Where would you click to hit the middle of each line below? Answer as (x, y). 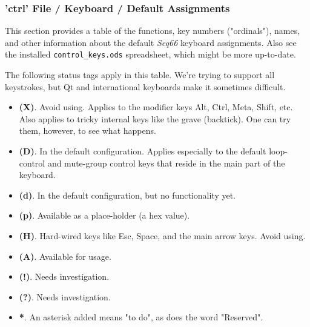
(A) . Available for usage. (65, 256)
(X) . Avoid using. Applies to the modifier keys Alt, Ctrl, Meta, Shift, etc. (156, 107)
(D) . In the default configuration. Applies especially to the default (143, 151)
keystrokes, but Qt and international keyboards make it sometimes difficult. (145, 86)
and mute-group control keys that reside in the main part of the (166, 163)
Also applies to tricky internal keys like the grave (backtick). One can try (155, 118)
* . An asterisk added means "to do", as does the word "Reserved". (141, 317)
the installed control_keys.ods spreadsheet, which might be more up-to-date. (150, 54)
